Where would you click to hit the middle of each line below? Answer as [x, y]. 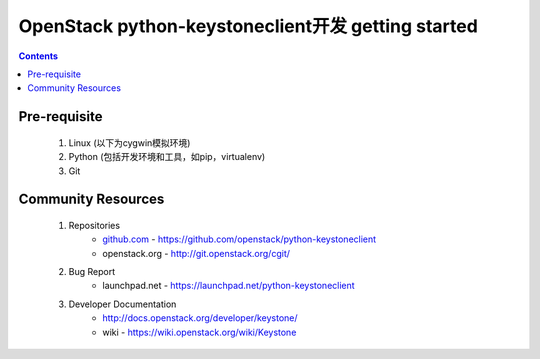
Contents [38, 56]
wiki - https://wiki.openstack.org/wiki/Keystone [199, 332]
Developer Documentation [122, 304]
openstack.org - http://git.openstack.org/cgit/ [196, 253]
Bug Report [91, 272]
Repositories [94, 225]
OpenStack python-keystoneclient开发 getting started [248, 26]
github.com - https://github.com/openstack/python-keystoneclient [239, 239]
